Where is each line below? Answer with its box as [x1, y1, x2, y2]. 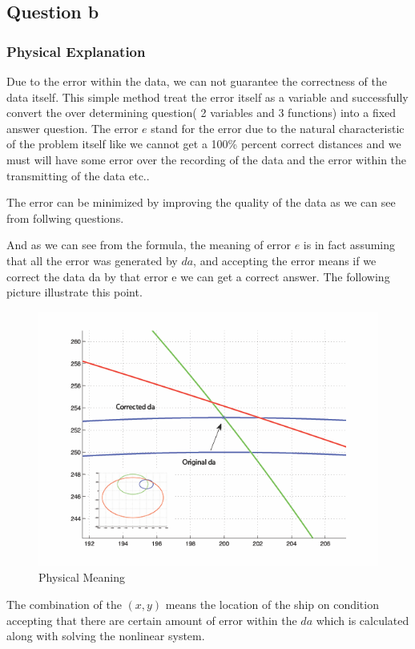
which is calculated [316, 611, 409, 628]
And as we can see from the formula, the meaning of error [6, 236, 291, 253]
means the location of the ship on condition [165, 595, 379, 612]
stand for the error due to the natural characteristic [151, 119, 405, 136]
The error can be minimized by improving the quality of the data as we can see [6, 194, 396, 211]
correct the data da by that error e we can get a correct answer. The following [6, 268, 390, 284]
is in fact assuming [303, 236, 396, 253]
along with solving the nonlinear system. [6, 627, 205, 644]
